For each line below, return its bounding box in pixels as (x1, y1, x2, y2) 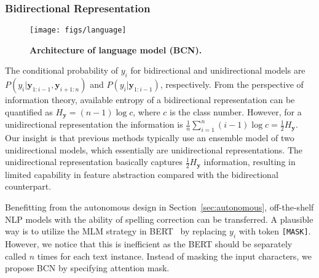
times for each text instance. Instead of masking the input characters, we (37, 249, 312, 262)
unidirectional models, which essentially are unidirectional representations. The (5, 143, 302, 156)
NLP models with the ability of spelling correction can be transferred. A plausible (5, 212, 313, 225)
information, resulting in (203, 155, 296, 168)
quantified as (5, 105, 53, 118)
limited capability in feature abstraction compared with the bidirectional (5, 168, 278, 180)
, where (133, 105, 160, 118)
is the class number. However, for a (170, 105, 302, 118)
